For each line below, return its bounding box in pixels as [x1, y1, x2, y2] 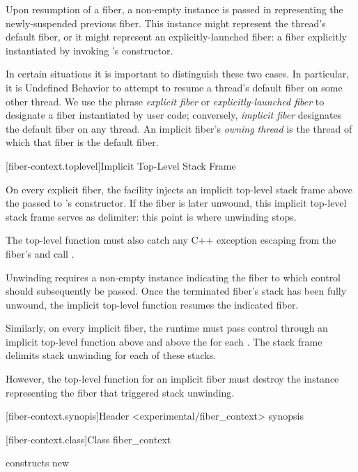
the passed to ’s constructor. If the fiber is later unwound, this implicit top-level [6, 196, 347, 210]
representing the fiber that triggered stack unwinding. [6, 385, 235, 399]
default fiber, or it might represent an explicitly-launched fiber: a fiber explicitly [6, 29, 347, 44]
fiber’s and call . [6, 246, 75, 260]
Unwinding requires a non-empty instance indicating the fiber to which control [6, 270, 341, 284]
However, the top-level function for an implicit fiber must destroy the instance [6, 371, 339, 386]
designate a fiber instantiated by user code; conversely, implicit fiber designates [6, 108, 342, 122]
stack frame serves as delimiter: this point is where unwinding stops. [6, 209, 297, 223]
